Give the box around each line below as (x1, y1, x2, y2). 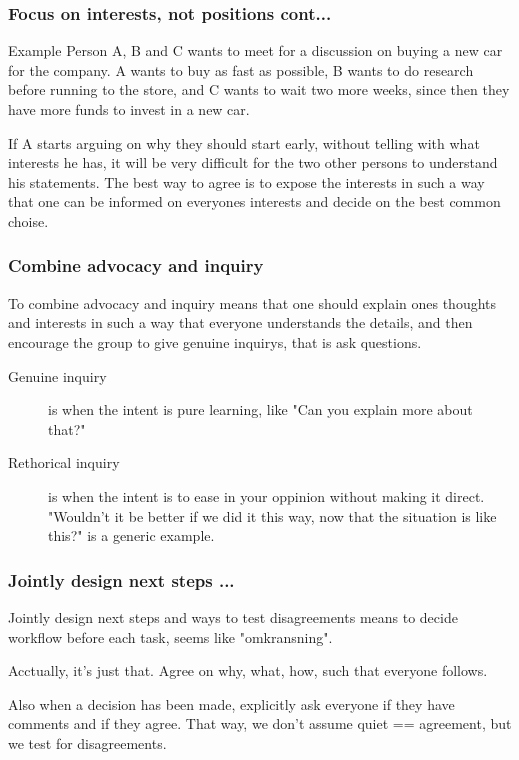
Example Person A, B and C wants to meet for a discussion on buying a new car (8, 40, 503, 61)
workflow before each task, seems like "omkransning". (8, 626, 333, 647)
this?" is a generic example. (48, 525, 215, 546)
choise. (8, 210, 49, 231)
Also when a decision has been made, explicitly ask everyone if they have (8, 693, 455, 714)
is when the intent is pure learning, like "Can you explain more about (48, 399, 473, 420)
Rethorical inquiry (8, 452, 120, 473)
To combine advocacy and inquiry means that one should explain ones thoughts (8, 292, 497, 313)
